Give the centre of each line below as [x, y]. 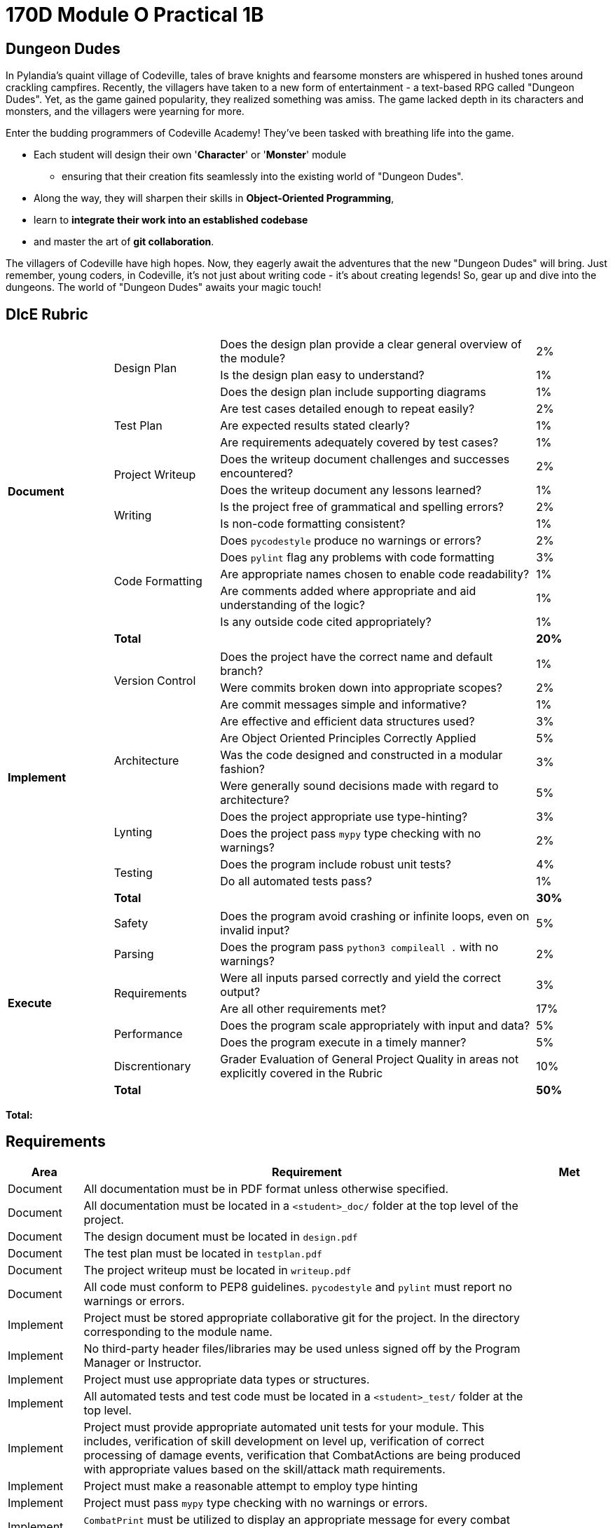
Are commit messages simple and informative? [344, 705]
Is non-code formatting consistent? [313, 524]
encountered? [257, 473]
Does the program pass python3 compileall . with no [359, 947]
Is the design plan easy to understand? [322, 375]
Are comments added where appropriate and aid [348, 591]
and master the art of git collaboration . [124, 242]
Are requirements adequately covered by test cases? [359, 443]
